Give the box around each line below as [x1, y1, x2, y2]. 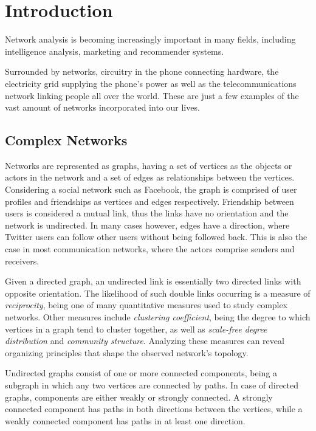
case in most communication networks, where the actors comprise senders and [5, 243, 295, 255]
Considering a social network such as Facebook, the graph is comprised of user [5, 183, 297, 196]
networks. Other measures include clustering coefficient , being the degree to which [5, 311, 311, 323]
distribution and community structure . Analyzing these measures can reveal [5, 334, 284, 347]
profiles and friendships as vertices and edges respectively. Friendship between [5, 195, 294, 207]
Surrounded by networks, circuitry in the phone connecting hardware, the [5, 65, 279, 78]
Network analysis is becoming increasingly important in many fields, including [5, 33, 296, 46]
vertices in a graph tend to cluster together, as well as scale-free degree [5, 322, 267, 335]
